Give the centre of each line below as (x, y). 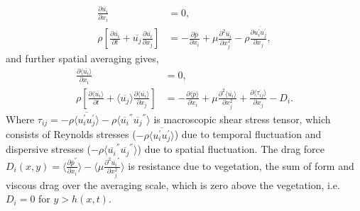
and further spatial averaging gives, (82, 58)
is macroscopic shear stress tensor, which (242, 119)
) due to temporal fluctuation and (248, 134)
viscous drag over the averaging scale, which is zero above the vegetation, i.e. (173, 184)
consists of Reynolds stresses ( (71, 134)
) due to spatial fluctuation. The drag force (231, 149)
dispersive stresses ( (48, 149)
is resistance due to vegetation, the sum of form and (241, 165)
